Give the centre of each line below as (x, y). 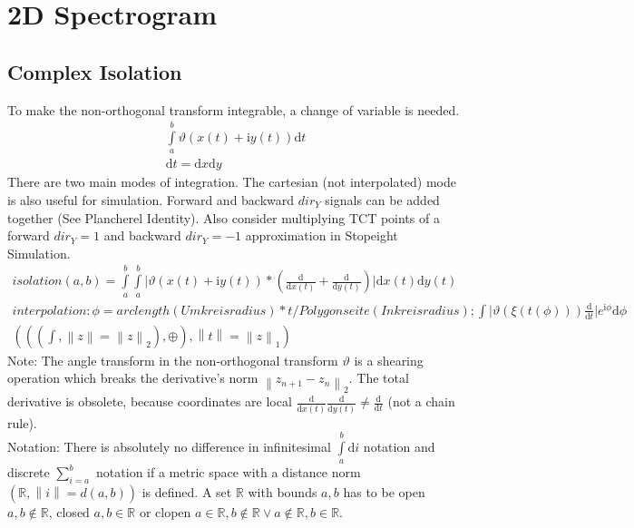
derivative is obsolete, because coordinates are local (150, 401)
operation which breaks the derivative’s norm (133, 378)
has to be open (384, 492)
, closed (69, 512)
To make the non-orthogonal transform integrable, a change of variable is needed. (234, 109)
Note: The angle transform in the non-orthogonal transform (173, 360)
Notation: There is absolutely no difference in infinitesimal (169, 447)
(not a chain (421, 401)
